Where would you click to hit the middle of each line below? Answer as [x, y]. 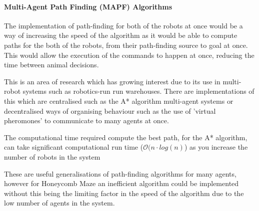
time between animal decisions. [51, 65]
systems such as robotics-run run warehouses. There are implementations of [138, 91]
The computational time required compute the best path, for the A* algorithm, [126, 137]
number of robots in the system [52, 156]
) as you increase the [216, 147]
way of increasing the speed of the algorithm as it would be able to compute [121, 35]
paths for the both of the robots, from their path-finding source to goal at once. [126, 45]
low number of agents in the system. [59, 203]
